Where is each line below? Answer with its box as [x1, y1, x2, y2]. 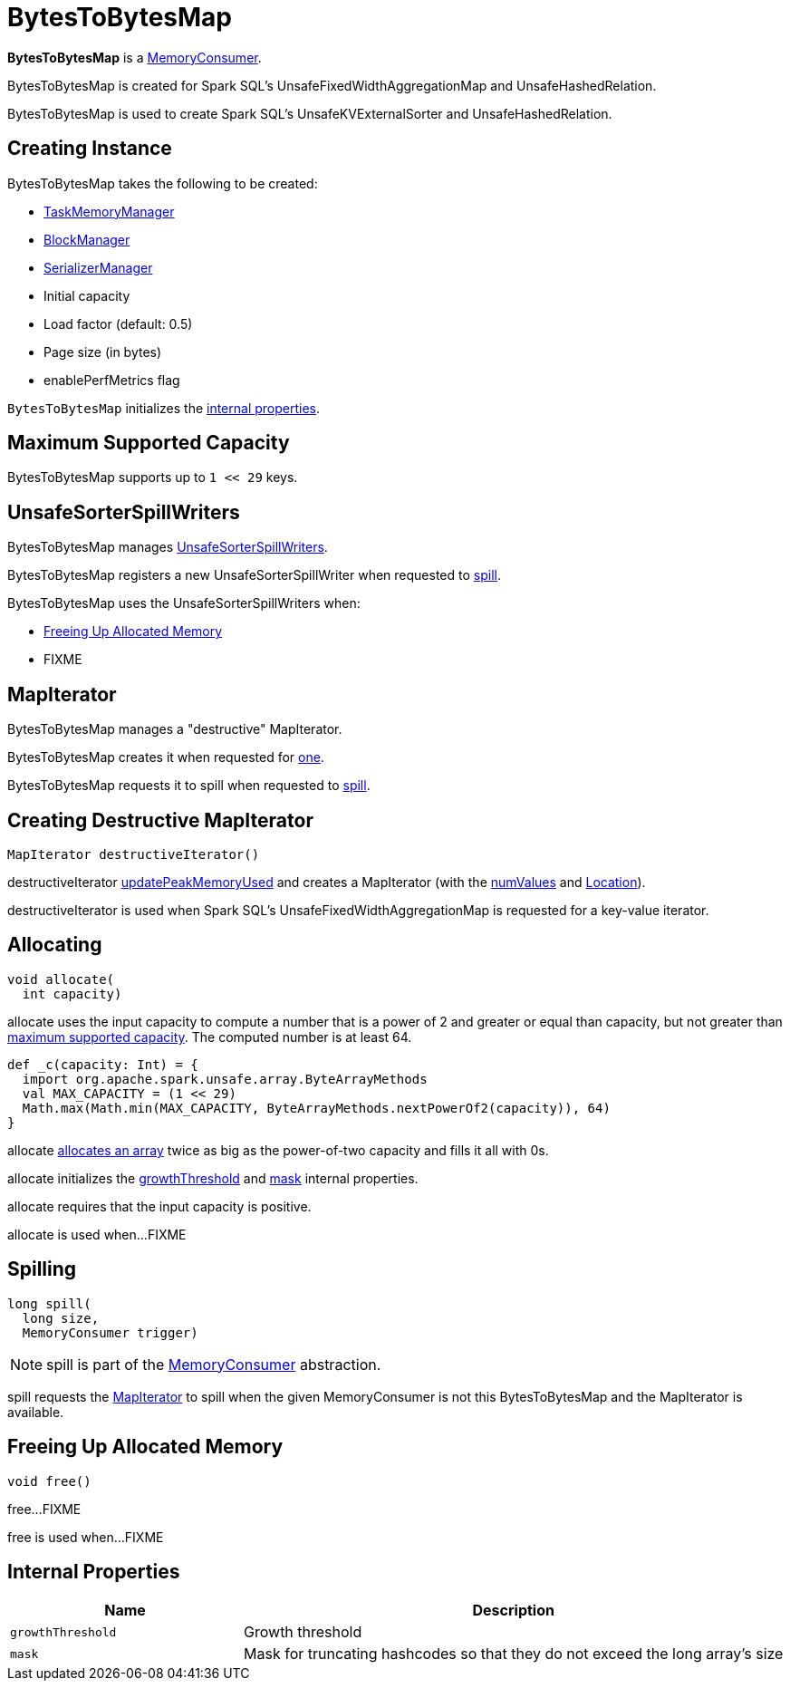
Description [472, 1601, 554, 1620]
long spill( [7, 1296, 92, 1311]
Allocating [7, 933, 102, 957]
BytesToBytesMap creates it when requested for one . [7, 749, 324, 766]
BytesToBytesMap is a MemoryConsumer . [7, 49, 262, 65]
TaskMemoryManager [43, 203, 175, 219]
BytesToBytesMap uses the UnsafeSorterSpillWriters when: [7, 595, 361, 612]
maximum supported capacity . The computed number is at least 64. [7, 1028, 412, 1045]
